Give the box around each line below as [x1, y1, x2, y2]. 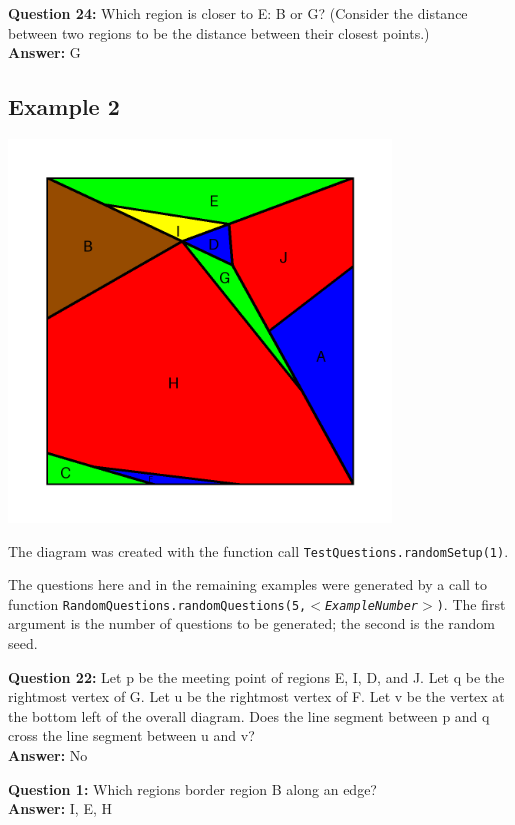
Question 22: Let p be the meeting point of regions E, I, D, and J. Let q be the [8, 666, 505, 687]
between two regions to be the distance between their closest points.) [8, 22, 430, 43]
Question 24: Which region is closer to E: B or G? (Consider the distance [8, 3, 468, 23]
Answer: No [8, 745, 88, 766]
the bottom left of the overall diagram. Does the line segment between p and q [8, 705, 490, 726]
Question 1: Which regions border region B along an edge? [8, 778, 377, 799]
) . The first [436, 593, 506, 614]
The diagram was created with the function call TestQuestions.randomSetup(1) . [8, 540, 509, 561]
